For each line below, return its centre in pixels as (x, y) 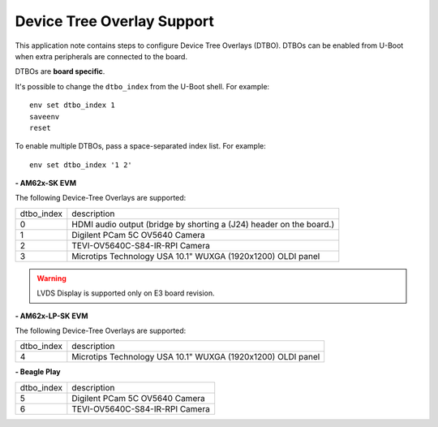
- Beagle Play (38, 372)
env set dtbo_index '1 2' (81, 165)
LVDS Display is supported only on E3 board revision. (126, 293)
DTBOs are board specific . (60, 71)
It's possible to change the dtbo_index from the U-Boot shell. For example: (142, 86)
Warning (52, 278)
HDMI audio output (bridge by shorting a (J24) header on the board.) (203, 224)
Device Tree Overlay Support (115, 21)
